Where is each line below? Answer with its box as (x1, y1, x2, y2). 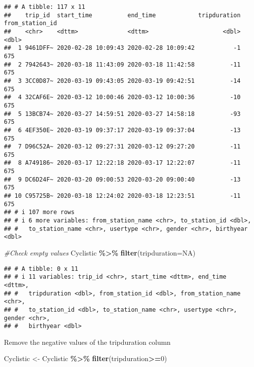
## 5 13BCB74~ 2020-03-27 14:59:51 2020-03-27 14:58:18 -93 (4, 110, 241, 117)
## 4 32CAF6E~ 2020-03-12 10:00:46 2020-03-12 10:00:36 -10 (4, 94, 241, 101)
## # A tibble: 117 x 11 (4, 3, 85, 10)
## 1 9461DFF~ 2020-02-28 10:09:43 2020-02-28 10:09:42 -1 (4, 44, 241, 52)
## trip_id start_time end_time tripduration (4, 11, 241, 19)
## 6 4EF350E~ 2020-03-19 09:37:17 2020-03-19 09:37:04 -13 (4, 126, 241, 134)
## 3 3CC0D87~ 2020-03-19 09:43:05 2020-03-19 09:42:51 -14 (4, 77, 241, 84)
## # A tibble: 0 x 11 (4, 265, 78, 272)
